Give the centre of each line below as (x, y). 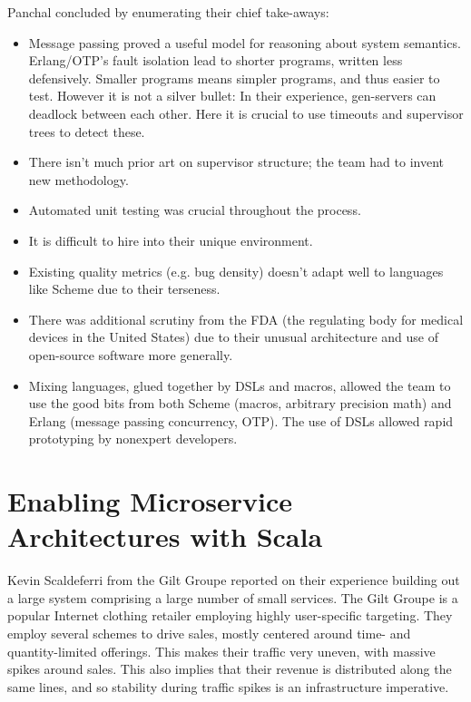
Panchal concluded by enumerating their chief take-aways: (168, 12)
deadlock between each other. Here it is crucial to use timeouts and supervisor (246, 113)
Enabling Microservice (150, 501)
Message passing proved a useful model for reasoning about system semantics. (245, 42)
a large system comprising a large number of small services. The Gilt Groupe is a (233, 597)
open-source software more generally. (131, 354)
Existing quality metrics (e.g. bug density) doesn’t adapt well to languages (236, 271)
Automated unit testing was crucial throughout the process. (195, 210)
